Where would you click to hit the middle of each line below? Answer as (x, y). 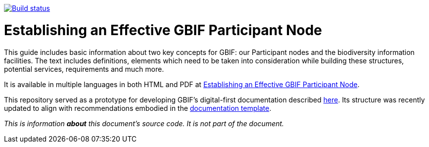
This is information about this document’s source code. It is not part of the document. (144, 123)
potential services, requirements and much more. (84, 69)
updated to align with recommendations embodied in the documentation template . (138, 108)
